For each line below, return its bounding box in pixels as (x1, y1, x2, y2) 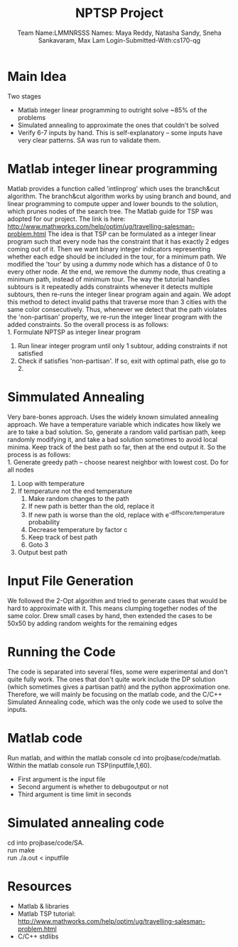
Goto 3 (28, 541, 48, 549)
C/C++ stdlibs (17, 932, 59, 941)
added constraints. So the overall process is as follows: (7, 320, 169, 328)
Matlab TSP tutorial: (17, 909, 76, 918)
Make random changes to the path (28, 494, 129, 502)
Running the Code (7, 644, 116, 660)
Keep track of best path (28, 533, 98, 541)
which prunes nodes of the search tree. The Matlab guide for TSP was (7, 207, 213, 215)
